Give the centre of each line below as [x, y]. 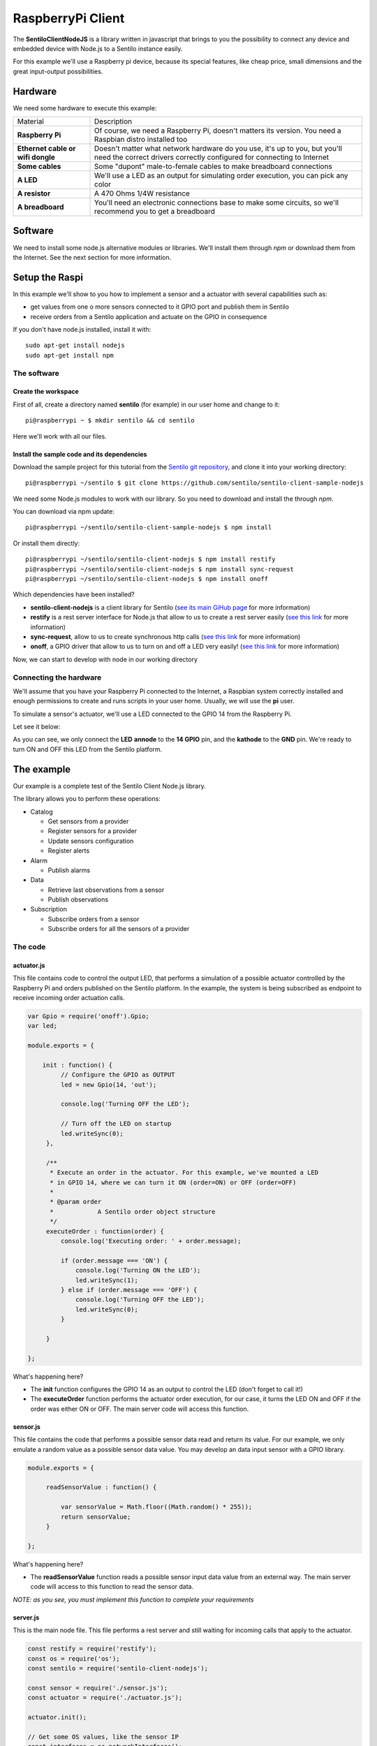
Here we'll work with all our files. [60, 436]
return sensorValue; [96, 1517]
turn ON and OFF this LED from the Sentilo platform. [88, 749]
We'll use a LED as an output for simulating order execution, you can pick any [221, 176]
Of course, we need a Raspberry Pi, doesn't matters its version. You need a [218, 131]
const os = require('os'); [74, 1658]
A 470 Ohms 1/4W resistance [142, 193]
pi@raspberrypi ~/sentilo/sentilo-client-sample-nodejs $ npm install [149, 528]
